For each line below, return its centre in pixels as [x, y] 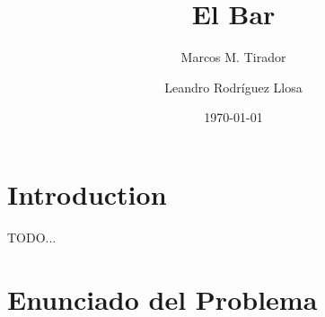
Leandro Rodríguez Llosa [233, 87]
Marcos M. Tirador [233, 57]
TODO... [32, 237]
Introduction [87, 194]
